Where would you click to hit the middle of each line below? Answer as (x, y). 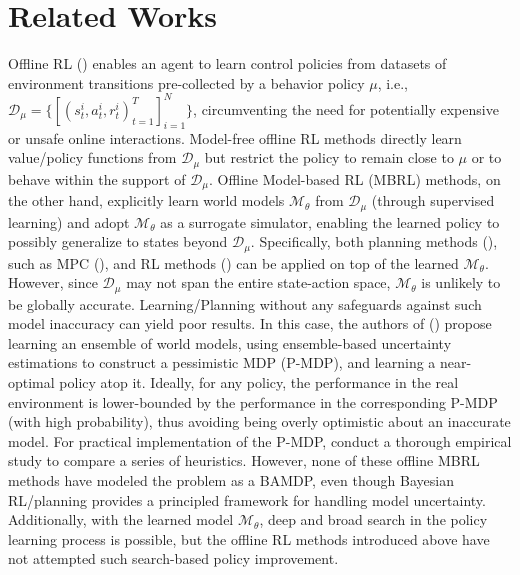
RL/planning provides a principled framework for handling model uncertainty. (247, 499)
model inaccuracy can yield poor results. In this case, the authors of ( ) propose (250, 323)
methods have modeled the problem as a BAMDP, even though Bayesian (231, 480)
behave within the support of (97, 178)
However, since (53, 282)
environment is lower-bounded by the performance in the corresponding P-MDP (253, 401)
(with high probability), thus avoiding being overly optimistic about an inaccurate (259, 421)
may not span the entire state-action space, (258, 282)
